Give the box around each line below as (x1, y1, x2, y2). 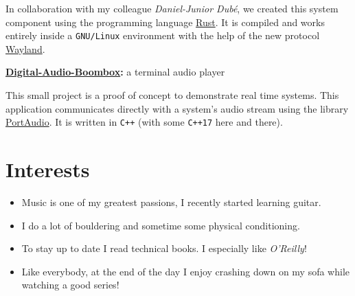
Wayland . (5, 41, 45, 56)
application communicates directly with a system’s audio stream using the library (5, 101, 349, 115)
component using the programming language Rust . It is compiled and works (5, 14, 325, 29)
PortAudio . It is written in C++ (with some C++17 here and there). (5, 115, 283, 129)
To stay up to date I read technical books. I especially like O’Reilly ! (21, 241, 307, 255)
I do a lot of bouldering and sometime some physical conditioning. (21, 218, 300, 232)
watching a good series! (21, 277, 119, 292)
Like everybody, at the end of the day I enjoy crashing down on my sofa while (21, 264, 350, 278)
